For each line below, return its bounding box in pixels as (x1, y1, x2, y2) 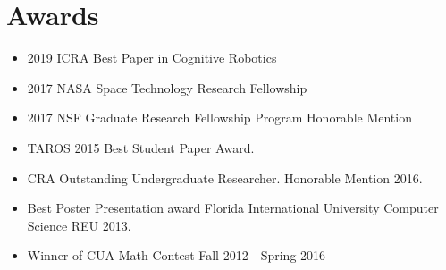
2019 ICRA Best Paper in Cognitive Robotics (27, 48, 277, 67)
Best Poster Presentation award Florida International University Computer (27, 198, 439, 217)
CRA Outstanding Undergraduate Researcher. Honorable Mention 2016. (27, 168, 423, 187)
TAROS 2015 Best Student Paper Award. (27, 138, 255, 156)
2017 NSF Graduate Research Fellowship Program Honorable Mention (27, 108, 412, 127)
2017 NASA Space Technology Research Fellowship (27, 78, 307, 97)
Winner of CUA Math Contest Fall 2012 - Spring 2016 (27, 246, 326, 265)
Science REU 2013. (27, 215, 131, 234)
